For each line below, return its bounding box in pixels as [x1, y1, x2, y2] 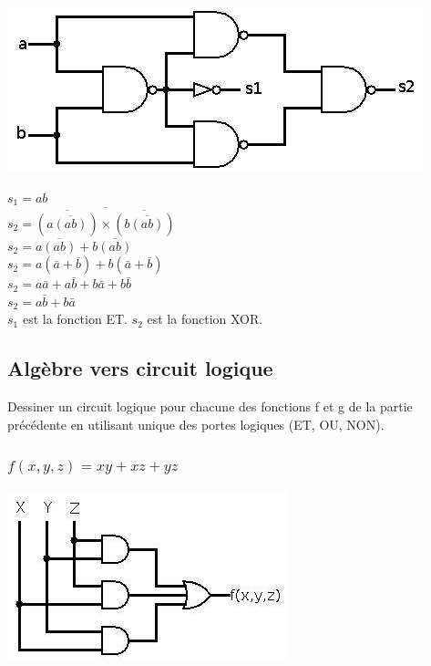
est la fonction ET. [22, 309, 128, 328]
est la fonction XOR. [147, 309, 263, 328]
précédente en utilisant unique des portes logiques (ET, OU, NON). [7, 414, 385, 433]
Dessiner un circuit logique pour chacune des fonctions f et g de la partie [7, 397, 413, 416]
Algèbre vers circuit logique [7, 354, 273, 382]
